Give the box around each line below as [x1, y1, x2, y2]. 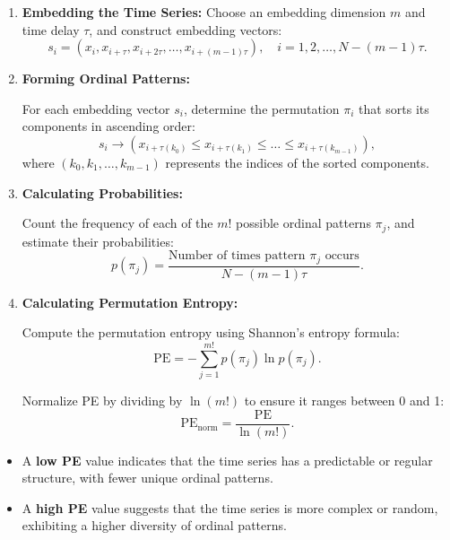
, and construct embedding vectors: [89, 20, 282, 39]
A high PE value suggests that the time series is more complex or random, [22, 498, 438, 517]
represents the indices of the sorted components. [165, 152, 429, 171]
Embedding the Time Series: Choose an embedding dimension [22, 3, 386, 21]
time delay [22, 20, 80, 39]
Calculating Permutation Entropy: [22, 292, 238, 311]
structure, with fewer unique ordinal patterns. [22, 468, 273, 487]
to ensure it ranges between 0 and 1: [244, 391, 445, 409]
